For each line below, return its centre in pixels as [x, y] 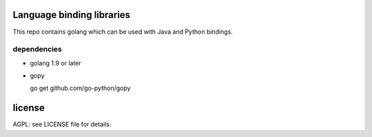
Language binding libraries [72, 15]
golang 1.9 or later [56, 63]
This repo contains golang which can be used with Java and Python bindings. [123, 32]
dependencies [37, 50]
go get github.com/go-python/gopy [80, 88]
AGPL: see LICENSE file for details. [62, 125]
